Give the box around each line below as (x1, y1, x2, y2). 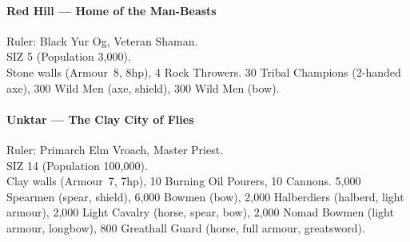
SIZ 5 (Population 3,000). (6, 48, 131, 65)
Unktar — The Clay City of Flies (6, 110, 194, 127)
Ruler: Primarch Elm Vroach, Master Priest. (6, 141, 224, 157)
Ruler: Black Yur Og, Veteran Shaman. (6, 32, 198, 49)
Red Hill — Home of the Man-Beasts (6, 2, 217, 18)
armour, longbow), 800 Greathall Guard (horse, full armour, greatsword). (6, 219, 365, 236)
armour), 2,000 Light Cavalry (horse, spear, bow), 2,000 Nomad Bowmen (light (6, 204, 394, 220)
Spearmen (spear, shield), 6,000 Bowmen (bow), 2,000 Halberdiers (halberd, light (6, 188, 404, 204)
